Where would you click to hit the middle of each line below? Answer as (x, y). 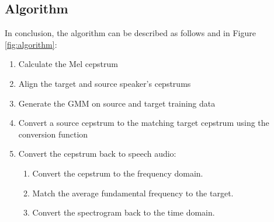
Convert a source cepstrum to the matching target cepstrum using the (144, 123)
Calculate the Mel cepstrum (68, 64)
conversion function (53, 134)
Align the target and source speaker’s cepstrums (105, 83)
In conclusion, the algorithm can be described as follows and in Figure (130, 33)
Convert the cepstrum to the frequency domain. (118, 173)
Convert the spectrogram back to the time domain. (124, 212)
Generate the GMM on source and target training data (117, 103)
